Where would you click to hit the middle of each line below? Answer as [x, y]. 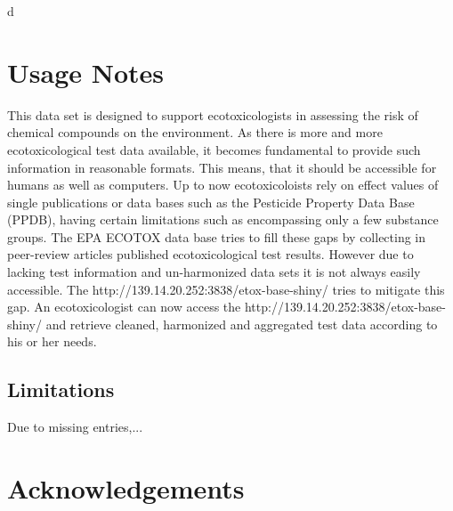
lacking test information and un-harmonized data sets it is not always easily [214, 272]
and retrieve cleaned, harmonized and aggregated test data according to [242, 324]
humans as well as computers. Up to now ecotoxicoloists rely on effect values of [223, 185]
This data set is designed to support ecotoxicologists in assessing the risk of [213, 114]
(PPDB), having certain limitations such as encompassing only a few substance [223, 219]
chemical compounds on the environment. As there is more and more [195, 132]
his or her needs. [52, 341]
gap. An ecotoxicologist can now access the [124, 307]
